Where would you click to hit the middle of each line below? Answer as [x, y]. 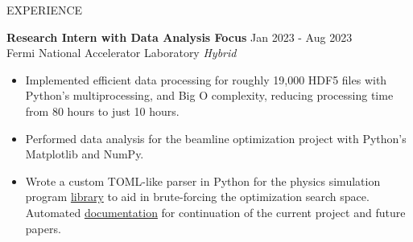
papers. [43, 228]
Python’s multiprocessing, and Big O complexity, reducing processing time [209, 95]
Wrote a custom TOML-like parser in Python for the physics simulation [203, 180]
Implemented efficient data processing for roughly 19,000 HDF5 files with [206, 79]
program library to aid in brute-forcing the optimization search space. [197, 197]
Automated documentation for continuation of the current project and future [215, 212]
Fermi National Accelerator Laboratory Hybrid [122, 53]
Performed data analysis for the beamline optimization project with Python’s [216, 138]
